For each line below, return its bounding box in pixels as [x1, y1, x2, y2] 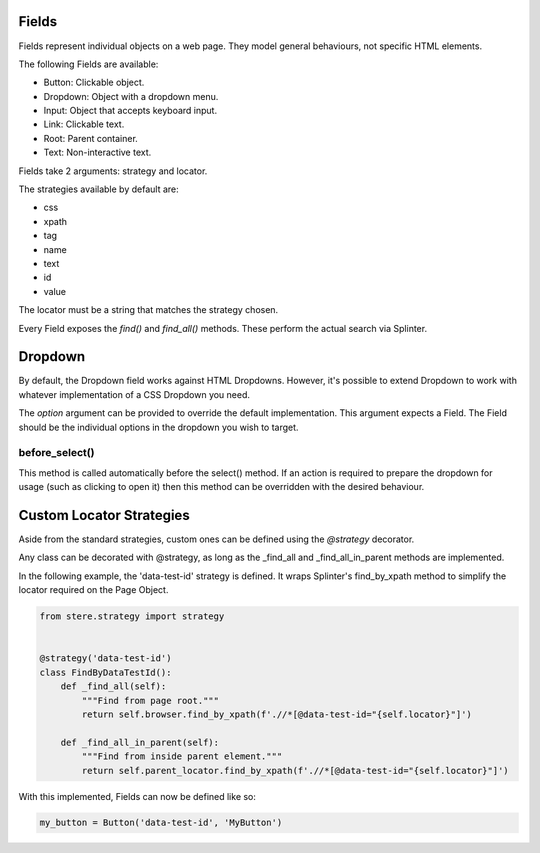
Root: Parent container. [43, 132, 139, 144]
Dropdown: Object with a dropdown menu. [43, 90, 219, 102]
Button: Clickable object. [43, 76, 145, 89]
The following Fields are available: [18, 58, 159, 70]
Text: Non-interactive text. [43, 146, 152, 159]
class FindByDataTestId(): [39, 666, 172, 678]
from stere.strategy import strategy [39, 611, 225, 622]
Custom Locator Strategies [18, 506, 190, 524]
